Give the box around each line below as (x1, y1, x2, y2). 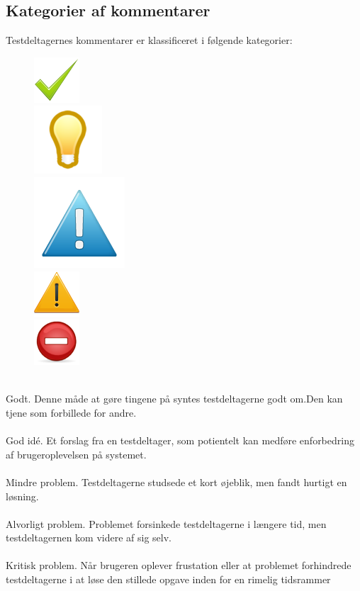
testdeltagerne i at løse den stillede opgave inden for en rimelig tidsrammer (6, 572, 331, 587)
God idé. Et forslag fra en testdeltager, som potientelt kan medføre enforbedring (6, 433, 354, 448)
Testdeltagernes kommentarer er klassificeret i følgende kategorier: (6, 33, 293, 47)
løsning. (6, 488, 39, 503)
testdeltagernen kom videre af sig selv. (6, 530, 172, 545)
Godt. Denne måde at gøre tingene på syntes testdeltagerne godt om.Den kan (6, 391, 343, 406)
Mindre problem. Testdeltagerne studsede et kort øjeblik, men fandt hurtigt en (6, 474, 347, 489)
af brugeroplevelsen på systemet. (6, 446, 147, 461)
